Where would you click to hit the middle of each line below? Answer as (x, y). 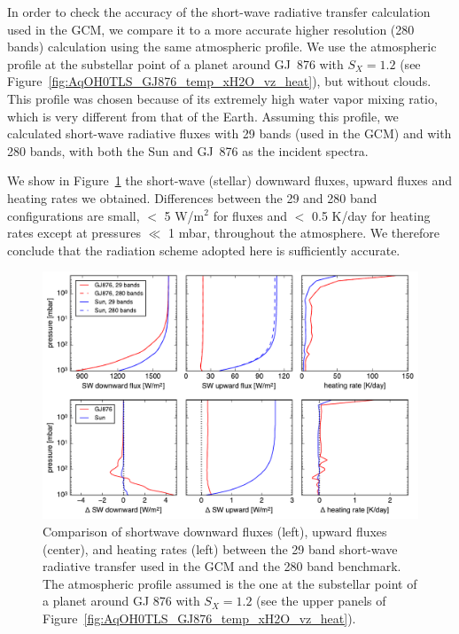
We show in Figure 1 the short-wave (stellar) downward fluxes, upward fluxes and (230, 180)
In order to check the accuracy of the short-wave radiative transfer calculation (219, 12)
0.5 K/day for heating (371, 215)
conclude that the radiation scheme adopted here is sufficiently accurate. (204, 250)
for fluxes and (250, 215)
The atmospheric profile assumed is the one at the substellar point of (230, 583)
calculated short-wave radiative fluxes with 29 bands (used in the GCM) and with (229, 133)
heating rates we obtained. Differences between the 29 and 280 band (192, 197)
